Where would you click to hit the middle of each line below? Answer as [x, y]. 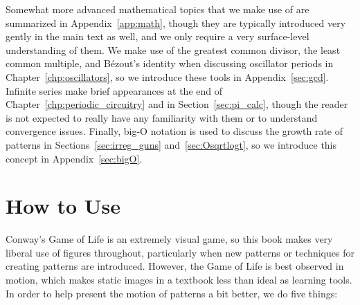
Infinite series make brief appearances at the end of [114, 90]
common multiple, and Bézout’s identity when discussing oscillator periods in [170, 63]
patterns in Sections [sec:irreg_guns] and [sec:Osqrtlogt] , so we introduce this [171, 144]
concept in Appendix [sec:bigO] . [74, 158]
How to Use [63, 206]
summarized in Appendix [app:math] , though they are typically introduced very [176, 22]
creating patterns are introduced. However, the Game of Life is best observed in [175, 266]
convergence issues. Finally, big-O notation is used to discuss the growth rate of [174, 131]
